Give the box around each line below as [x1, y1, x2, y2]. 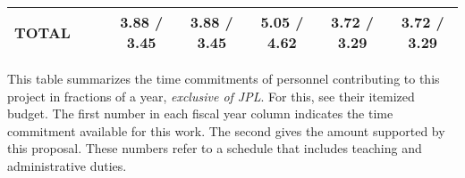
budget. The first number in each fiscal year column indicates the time [7, 104, 393, 123]
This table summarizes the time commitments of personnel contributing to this [7, 69, 440, 87]
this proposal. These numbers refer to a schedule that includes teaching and [7, 139, 422, 158]
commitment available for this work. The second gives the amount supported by [7, 121, 445, 140]
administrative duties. [7, 156, 127, 174]
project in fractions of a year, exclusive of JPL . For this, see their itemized [7, 86, 415, 105]
